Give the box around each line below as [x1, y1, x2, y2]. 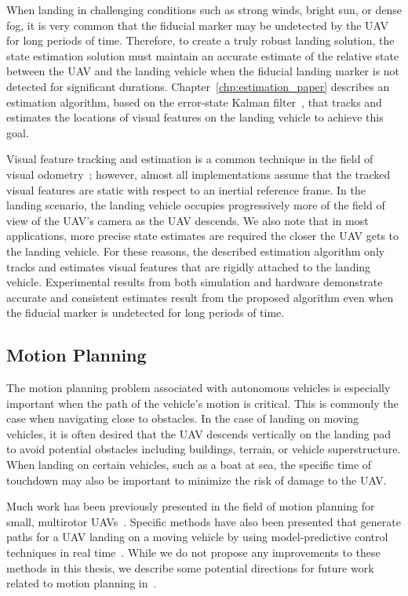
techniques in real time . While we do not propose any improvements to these [6, 544, 381, 561]
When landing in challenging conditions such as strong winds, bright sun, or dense [6, 2, 402, 17]
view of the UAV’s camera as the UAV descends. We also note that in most [6, 212, 369, 228]
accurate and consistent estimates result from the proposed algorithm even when [6, 289, 394, 305]
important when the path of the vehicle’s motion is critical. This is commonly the [6, 394, 399, 411]
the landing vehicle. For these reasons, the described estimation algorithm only [6, 242, 385, 259]
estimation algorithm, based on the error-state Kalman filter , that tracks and [6, 93, 382, 110]
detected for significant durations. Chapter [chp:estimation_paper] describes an [6, 78, 390, 94]
